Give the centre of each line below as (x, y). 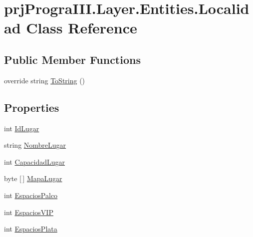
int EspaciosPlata (31, 229)
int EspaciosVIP (29, 212)
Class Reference (82, 28)
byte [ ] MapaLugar (33, 178)
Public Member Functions (72, 59)
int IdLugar (22, 128)
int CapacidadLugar (34, 161)
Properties (32, 107)
